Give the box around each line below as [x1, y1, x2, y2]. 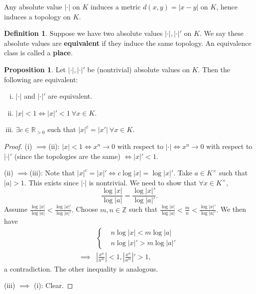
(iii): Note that [29, 167, 75, 178]
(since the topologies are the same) [14, 150, 121, 161]
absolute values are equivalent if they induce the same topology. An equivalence [4, 37, 252, 48]
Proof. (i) [4, 141, 32, 151]
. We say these [199, 28, 244, 38]
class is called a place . [4, 47, 73, 58]
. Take [173, 167, 192, 178]
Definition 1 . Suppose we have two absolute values [4, 28, 163, 38]
